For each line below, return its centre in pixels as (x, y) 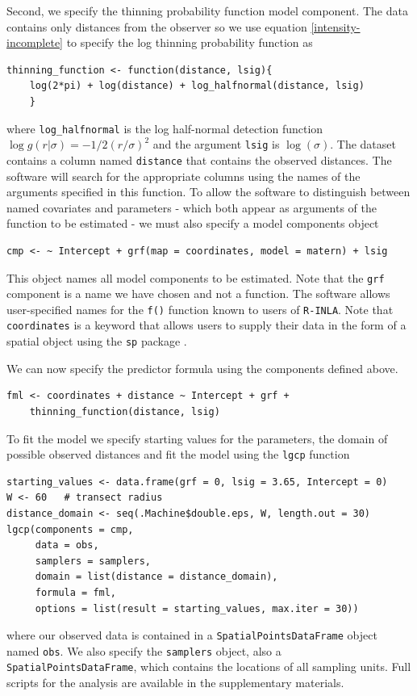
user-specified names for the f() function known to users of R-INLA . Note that (200, 309)
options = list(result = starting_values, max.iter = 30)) (197, 608)
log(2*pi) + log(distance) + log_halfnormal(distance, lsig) (197, 86)
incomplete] (35, 42)
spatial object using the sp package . (97, 341)
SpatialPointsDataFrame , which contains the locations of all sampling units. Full (209, 667)
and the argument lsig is (216, 144)
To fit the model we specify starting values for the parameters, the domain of (197, 438)
